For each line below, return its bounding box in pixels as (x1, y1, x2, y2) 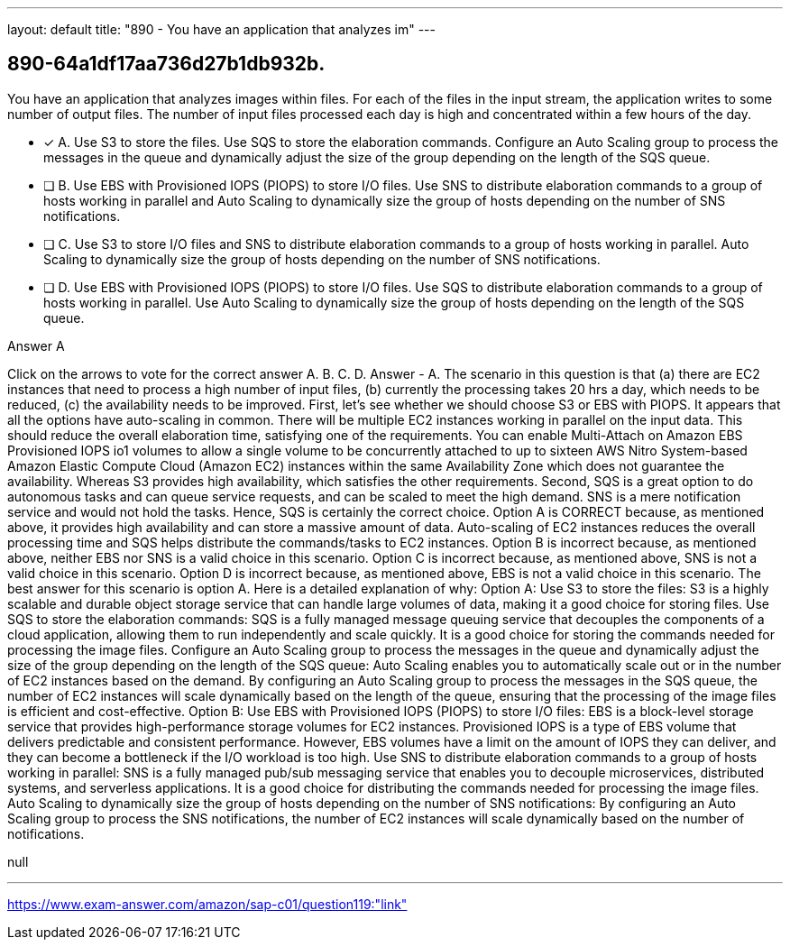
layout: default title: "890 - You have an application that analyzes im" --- (7, 22, 436, 37)
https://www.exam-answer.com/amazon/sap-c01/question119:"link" (7, 896, 408, 912)
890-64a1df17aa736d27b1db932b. (7, 52, 326, 76)
